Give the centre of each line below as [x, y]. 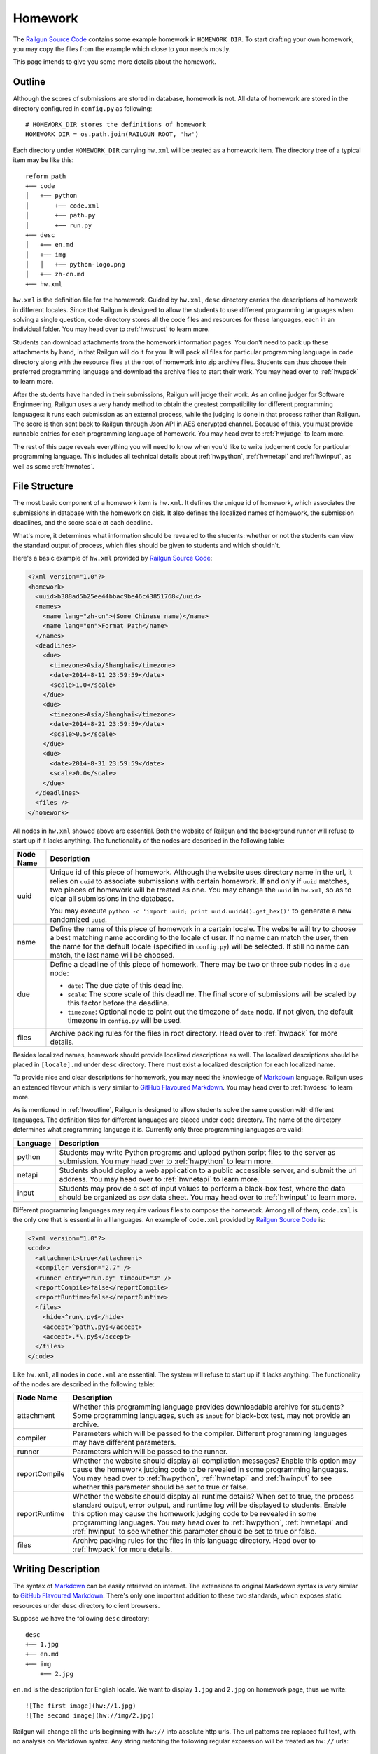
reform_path [46, 176]
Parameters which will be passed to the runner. [150, 1452]
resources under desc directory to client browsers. [86, 1605]
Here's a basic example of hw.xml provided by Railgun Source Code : [113, 558]
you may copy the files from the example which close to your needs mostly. [122, 48]
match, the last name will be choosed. [112, 955]
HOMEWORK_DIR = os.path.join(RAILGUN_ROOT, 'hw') [112, 134]
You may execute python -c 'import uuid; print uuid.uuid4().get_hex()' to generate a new [201, 911]
